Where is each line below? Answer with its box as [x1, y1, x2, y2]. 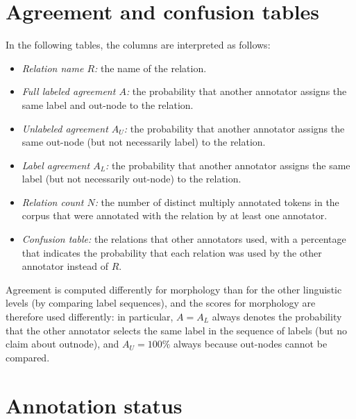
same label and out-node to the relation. [22, 97, 194, 112]
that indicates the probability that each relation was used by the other [22, 245, 322, 259]
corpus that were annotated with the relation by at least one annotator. [22, 208, 328, 223]
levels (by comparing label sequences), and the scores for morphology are [6, 296, 316, 310]
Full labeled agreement [22, 84, 116, 99]
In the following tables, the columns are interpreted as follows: [6, 37, 271, 52]
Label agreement [22, 157, 90, 172]
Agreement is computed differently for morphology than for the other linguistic [6, 282, 342, 296]
